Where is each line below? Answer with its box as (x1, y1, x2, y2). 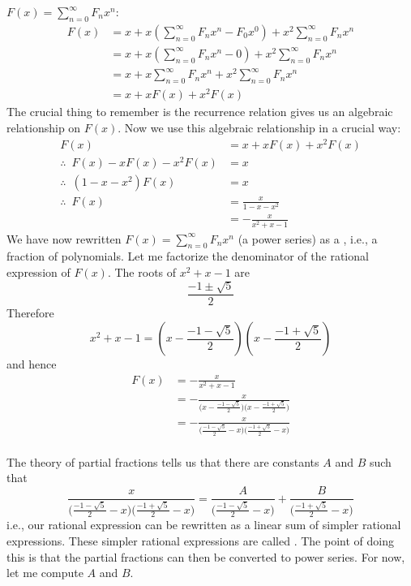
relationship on (6, 118, 81, 136)
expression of (6, 263, 71, 280)
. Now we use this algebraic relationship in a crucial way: (118, 118, 401, 136)
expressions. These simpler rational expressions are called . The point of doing (6, 532, 394, 549)
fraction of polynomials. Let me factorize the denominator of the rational (6, 248, 369, 265)
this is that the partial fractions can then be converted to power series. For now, (6, 548, 405, 565)
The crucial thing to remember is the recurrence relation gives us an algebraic (6, 103, 393, 120)
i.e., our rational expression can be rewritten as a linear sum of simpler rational (6, 516, 401, 533)
